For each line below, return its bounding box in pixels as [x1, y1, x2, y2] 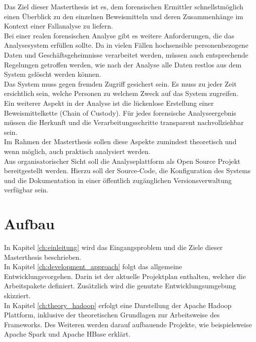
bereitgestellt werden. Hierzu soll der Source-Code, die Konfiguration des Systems [4, 165, 251, 176]
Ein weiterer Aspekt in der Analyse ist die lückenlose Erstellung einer [4, 97, 214, 108]
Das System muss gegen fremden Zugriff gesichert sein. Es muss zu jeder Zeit [4, 78, 237, 89]
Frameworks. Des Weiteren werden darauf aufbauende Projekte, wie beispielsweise [4, 319, 252, 329]
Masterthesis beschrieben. [4, 251, 81, 262]
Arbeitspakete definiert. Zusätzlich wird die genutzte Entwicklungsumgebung [4, 280, 236, 291]
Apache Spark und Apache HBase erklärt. [4, 329, 131, 339]
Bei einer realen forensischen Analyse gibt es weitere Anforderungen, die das [4, 30, 234, 40]
